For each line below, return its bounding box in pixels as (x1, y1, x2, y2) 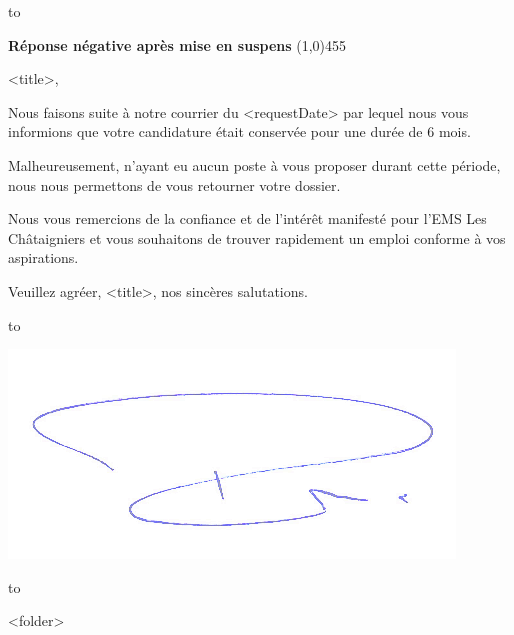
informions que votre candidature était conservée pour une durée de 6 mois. (8, 121, 471, 142)
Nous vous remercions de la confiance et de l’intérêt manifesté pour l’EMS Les (8, 208, 487, 229)
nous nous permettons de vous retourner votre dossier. (8, 174, 341, 195)
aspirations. (8, 247, 79, 268)
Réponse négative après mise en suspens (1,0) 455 (8, 34, 347, 55)
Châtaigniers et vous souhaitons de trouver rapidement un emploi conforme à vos (8, 227, 506, 248)
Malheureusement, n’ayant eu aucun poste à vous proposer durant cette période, (8, 154, 501, 175)
